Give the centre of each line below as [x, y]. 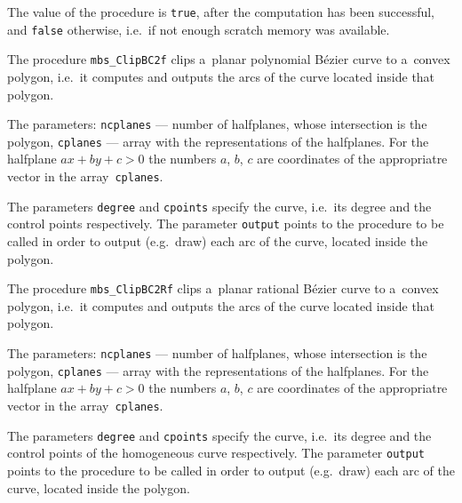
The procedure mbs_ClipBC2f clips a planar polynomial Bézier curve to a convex [229, 59]
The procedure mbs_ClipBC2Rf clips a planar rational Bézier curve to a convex [223, 288]
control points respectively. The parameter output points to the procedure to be [226, 224]
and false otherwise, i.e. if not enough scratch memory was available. [199, 29]
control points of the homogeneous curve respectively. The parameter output [216, 453]
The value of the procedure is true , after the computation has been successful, [221, 12]
